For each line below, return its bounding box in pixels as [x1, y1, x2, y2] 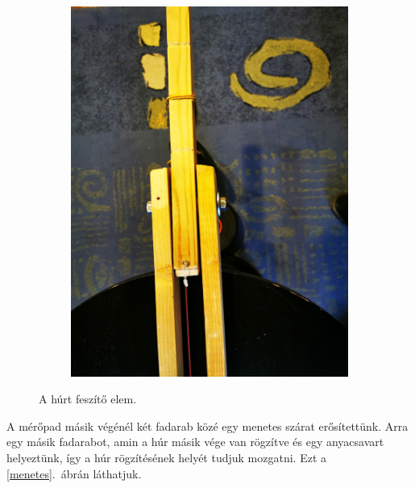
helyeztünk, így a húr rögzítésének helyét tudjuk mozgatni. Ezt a [6, 449, 327, 466]
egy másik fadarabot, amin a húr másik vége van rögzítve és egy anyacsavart [6, 433, 384, 450]
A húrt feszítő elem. [39, 390, 137, 407]
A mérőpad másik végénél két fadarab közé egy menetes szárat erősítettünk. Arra [6, 417, 409, 434]
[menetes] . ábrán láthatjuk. [6, 465, 142, 482]
